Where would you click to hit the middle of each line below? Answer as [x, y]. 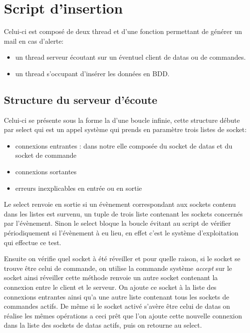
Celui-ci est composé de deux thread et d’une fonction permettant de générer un [123, 31]
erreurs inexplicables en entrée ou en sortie [78, 188]
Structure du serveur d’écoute [81, 99]
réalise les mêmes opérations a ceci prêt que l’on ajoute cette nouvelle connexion [123, 315]
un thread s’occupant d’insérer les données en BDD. [92, 73]
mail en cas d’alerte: [34, 41]
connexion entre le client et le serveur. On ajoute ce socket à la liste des [110, 287]
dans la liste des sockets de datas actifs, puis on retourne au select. [103, 325]
